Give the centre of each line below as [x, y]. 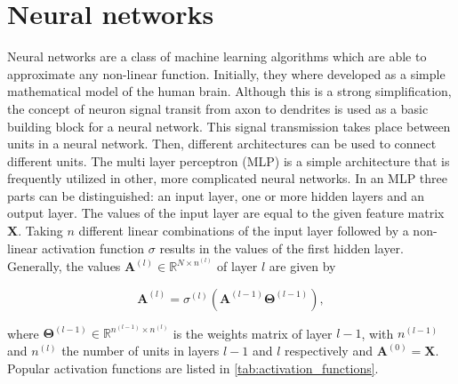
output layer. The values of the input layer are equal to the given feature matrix [226, 213]
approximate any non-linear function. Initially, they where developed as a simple [226, 73]
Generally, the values [64, 266]
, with [378, 333]
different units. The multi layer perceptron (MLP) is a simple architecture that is [229, 160]
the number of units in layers [141, 351]
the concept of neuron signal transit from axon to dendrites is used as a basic [218, 108]
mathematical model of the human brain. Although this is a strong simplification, [229, 91]
